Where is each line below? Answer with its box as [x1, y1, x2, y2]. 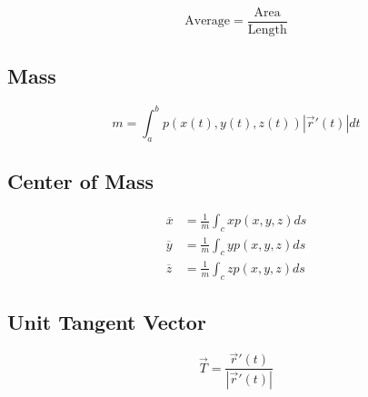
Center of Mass [7, 166, 154, 194]
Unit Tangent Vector [7, 308, 206, 336]
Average [184, 15, 231, 28]
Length [247, 24, 287, 37]
